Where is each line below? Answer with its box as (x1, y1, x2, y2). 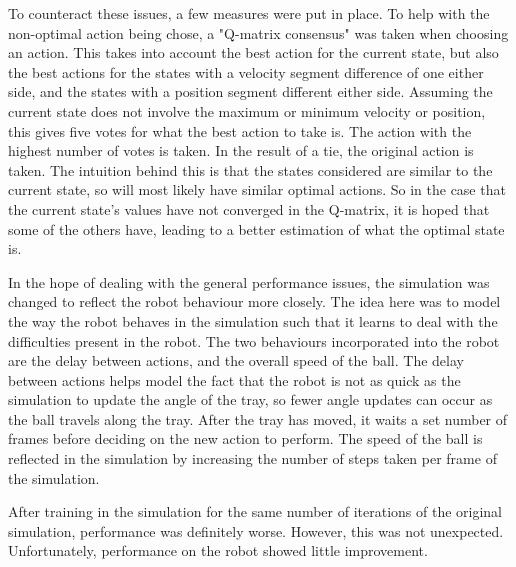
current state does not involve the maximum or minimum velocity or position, (8, 100, 486, 121)
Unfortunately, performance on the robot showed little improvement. (8, 540, 428, 561)
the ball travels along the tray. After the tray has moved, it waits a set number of (8, 408, 508, 429)
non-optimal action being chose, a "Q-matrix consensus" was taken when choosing (8, 22, 509, 43)
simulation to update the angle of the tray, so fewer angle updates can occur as (8, 389, 493, 410)
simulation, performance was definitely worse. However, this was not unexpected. (8, 520, 504, 541)
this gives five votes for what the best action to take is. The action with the (8, 120, 472, 141)
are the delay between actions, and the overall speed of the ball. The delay (8, 350, 464, 371)
